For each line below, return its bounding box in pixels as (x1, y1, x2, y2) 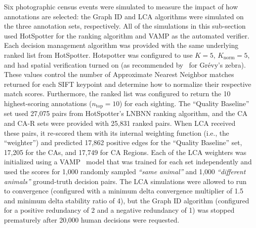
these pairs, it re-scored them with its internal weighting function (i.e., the (4, 127, 229, 138)
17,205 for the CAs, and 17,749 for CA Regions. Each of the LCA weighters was (4, 147, 247, 157)
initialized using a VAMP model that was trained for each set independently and (4, 156, 252, 167)
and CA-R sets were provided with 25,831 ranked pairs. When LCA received (4, 117, 236, 128)
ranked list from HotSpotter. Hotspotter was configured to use (4, 49, 193, 60)
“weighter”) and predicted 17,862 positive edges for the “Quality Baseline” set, (4, 137, 242, 148)
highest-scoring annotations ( (4, 98, 92, 108)
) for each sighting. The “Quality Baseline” (119, 98, 250, 108)
